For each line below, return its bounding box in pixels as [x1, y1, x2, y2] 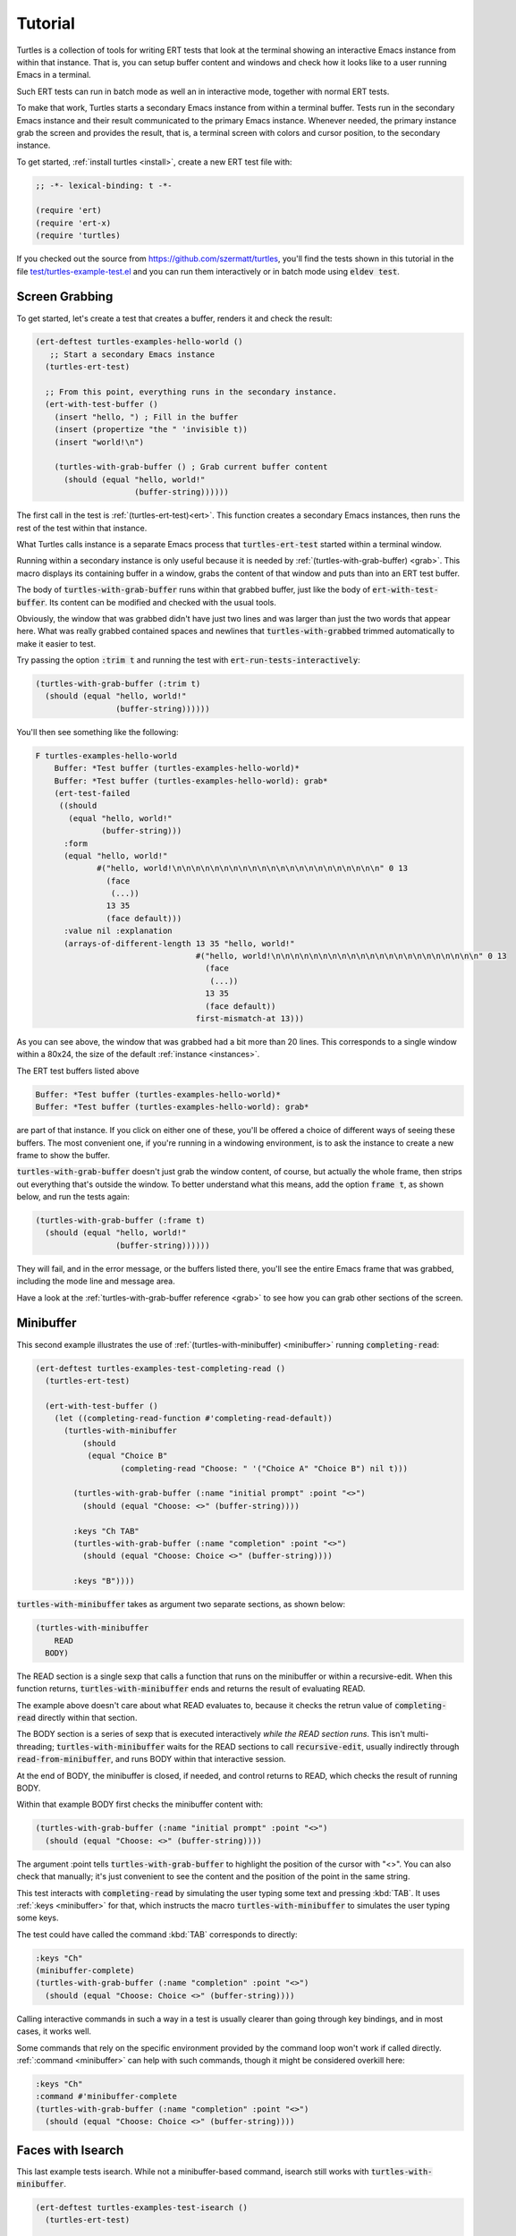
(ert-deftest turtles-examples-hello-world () [35, 336, 243, 347]
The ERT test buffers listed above [16, 1065, 140, 1076]
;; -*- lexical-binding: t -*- [35, 180, 173, 191]
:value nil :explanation [63, 926, 173, 936]
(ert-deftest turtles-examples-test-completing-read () [35, 1363, 286, 1373]
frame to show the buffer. [16, 1149, 111, 1160]
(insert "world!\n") [54, 436, 145, 447]
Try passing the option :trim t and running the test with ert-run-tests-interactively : [16, 655, 361, 665]
